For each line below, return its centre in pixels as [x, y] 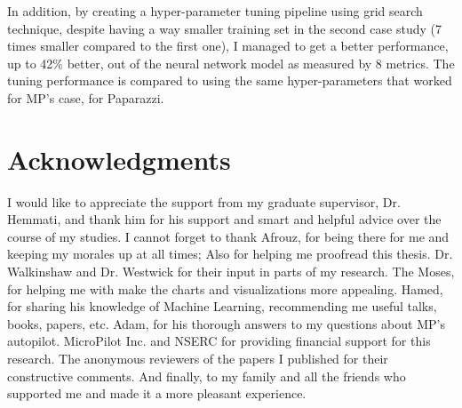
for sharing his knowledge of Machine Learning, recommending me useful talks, [222, 306]
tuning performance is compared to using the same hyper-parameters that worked [230, 80]
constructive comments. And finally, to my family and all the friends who [207, 376]
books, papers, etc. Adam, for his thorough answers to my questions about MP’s [226, 323]
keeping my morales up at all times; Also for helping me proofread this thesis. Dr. [230, 254]
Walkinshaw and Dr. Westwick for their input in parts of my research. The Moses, [231, 272]
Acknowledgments [119, 159]
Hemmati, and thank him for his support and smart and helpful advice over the [224, 219]
